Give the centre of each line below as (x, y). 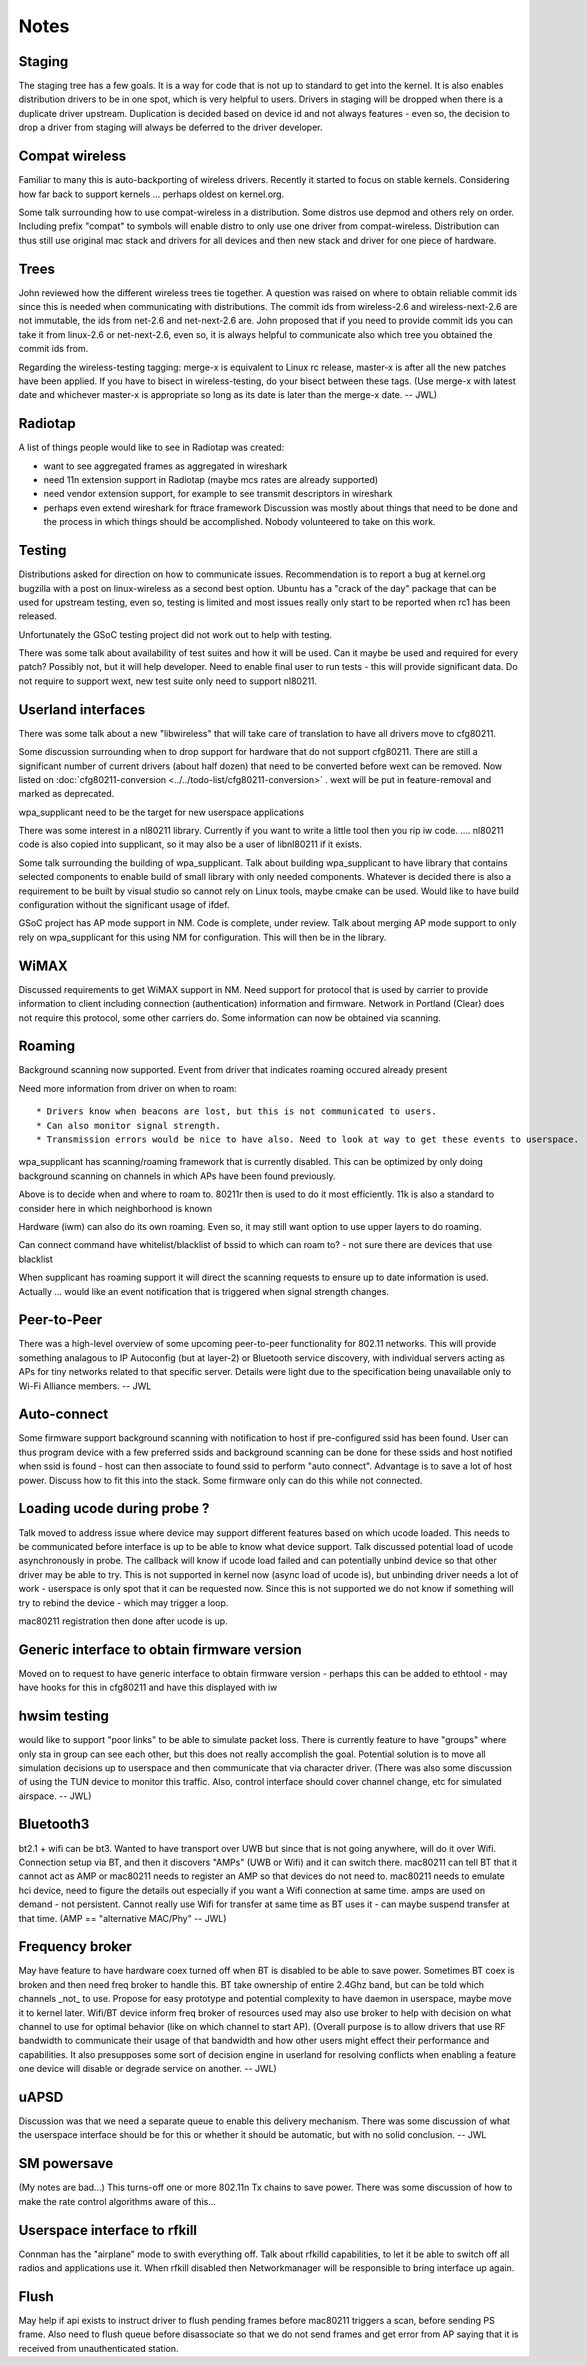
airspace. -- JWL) (55, 1796)
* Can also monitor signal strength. (129, 1125)
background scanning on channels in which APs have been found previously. (177, 1176)
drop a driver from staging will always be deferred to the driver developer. (171, 127)
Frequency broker (75, 1946)
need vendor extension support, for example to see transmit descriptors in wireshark (218, 494)
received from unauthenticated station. (98, 2348)
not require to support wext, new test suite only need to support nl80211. (168, 681)
